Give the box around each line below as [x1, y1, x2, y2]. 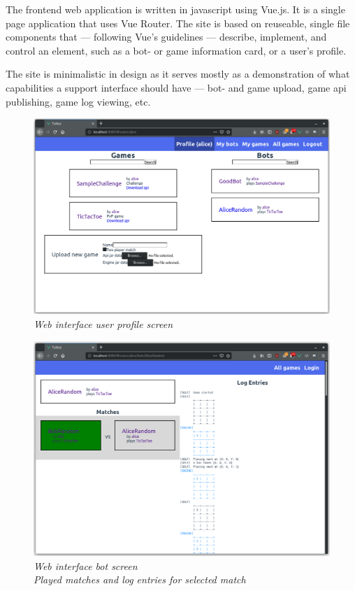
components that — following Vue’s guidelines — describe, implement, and [6, 29, 327, 44]
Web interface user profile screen [34, 317, 173, 332]
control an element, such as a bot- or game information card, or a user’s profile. [6, 43, 347, 57]
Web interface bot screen [34, 558, 138, 573]
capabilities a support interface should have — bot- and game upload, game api [6, 80, 347, 94]
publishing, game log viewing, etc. [6, 94, 151, 108]
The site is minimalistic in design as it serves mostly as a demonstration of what [6, 66, 350, 81]
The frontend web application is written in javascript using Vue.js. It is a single [6, 2, 345, 16]
